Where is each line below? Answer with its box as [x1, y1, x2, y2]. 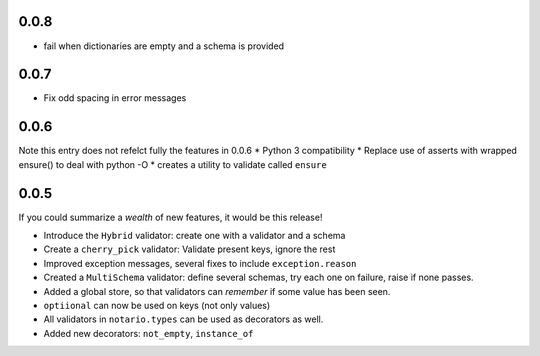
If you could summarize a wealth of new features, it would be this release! [18, 211, 323, 223]
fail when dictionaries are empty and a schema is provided [43, 40, 285, 52]
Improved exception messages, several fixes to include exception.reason [43, 257, 357, 269]
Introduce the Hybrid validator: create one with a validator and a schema [43, 230, 346, 242]
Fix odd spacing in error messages [43, 92, 187, 104]
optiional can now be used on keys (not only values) [43, 299, 271, 311]
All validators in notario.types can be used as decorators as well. [43, 313, 324, 325]
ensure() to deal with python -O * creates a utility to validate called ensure [18, 158, 327, 170]
